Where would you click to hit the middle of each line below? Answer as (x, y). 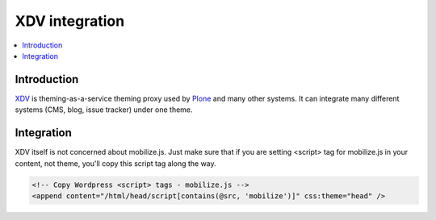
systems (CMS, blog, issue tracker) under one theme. (104, 110)
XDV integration (70, 21)
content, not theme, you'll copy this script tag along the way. (116, 163)
